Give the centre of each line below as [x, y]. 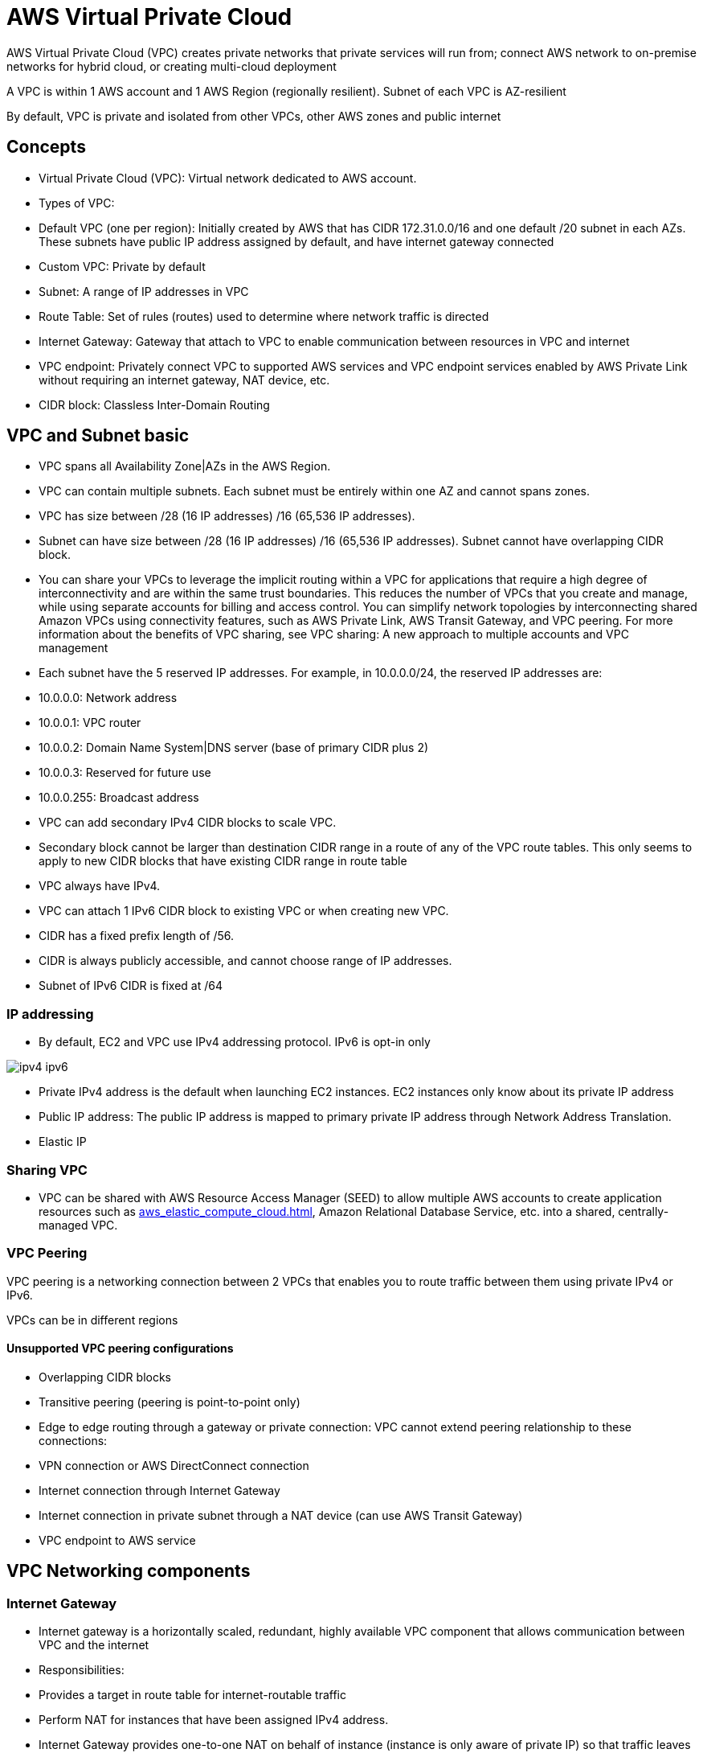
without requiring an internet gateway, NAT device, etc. [184, 380]
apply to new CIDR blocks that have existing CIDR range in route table [223, 861]
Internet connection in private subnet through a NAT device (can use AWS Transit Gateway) [281, 1515]
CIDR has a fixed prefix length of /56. [137, 936]
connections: [73, 1440]
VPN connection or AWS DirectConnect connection [174, 1465]
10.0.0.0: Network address [108, 698]
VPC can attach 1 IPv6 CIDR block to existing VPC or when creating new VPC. [244, 911]
